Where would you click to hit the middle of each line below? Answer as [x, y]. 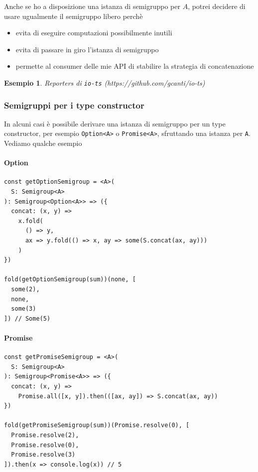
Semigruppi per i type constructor [74, 105]
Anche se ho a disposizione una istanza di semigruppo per [92, 6]
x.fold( [31, 221]
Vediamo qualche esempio [43, 143]
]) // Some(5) [27, 318]
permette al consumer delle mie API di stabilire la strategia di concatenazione [135, 66]
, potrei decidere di [217, 6]
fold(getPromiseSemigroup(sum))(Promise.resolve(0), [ [97, 425]
